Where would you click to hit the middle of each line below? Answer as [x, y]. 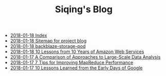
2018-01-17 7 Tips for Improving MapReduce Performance [72, 63]
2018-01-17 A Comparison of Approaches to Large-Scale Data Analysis [85, 57]
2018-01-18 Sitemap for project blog [48, 41]
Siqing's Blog [84, 9]
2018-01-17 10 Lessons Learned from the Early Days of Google [76, 68]
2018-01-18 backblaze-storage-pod [48, 46]
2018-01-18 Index [29, 35]
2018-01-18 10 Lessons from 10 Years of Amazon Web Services [77, 52]
